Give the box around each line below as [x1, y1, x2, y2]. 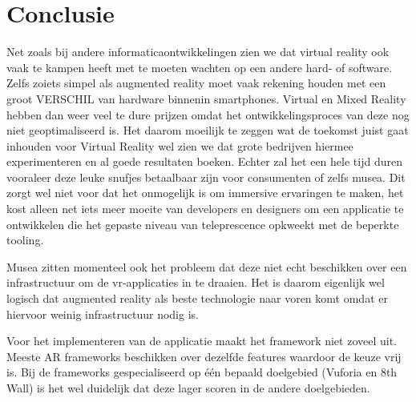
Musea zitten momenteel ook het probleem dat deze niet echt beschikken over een [6, 258, 407, 275]
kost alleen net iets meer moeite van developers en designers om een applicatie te [6, 200, 404, 217]
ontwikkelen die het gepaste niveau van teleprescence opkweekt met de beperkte [6, 215, 399, 232]
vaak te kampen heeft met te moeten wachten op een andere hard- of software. [6, 58, 393, 75]
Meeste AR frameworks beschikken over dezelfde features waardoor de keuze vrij [6, 348, 402, 364]
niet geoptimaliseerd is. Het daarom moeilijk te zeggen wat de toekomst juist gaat [6, 122, 409, 139]
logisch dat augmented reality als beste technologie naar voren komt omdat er [6, 290, 388, 307]
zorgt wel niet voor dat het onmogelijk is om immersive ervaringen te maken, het [6, 184, 404, 201]
